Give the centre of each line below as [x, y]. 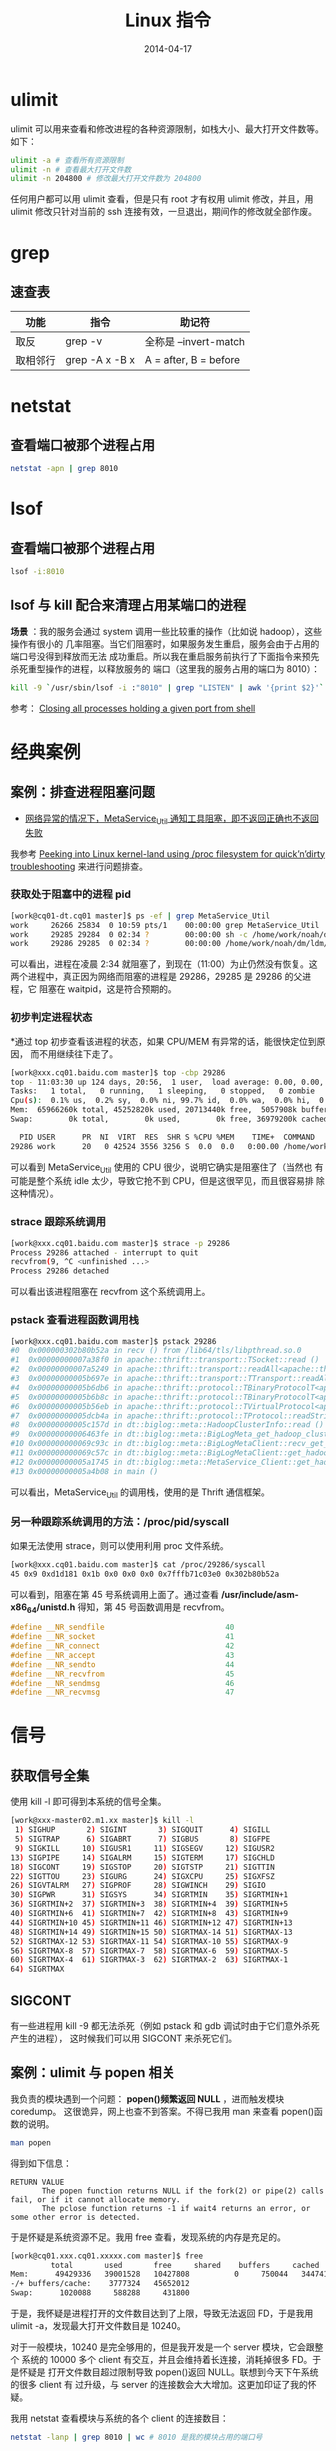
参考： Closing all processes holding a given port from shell [133, 708]
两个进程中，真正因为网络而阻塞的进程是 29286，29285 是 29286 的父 [156, 977]
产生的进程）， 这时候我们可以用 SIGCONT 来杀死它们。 [124, 2038]
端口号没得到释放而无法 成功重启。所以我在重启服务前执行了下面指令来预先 [165, 656]
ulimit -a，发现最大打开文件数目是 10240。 [98, 2326]
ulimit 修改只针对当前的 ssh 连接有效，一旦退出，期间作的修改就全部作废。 [164, 212]
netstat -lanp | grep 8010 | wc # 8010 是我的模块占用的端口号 [136, 2437]
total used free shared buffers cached [185, 2265]
